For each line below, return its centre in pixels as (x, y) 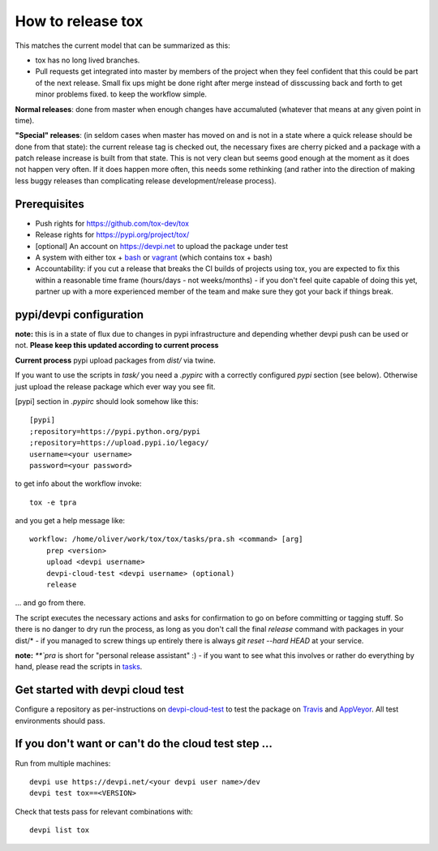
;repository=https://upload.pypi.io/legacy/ (120, 443)
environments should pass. (60, 720)
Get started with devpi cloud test (99, 690)
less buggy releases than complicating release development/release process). (146, 181)
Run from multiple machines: (63, 763)
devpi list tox (60, 830)
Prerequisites (49, 204)
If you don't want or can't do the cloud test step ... (144, 744)
